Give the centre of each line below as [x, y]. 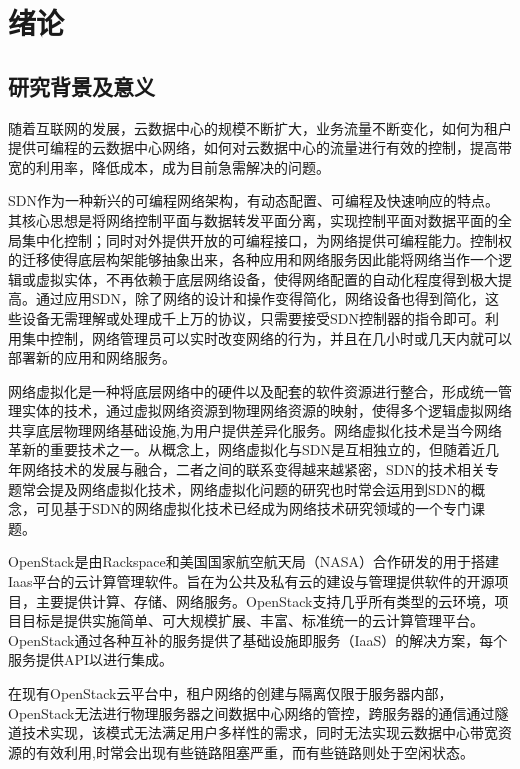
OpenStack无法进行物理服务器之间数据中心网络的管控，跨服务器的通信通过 [251, 712]
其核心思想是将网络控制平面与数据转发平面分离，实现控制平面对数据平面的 [253, 219]
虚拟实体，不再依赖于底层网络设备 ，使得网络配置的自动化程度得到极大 [266, 278]
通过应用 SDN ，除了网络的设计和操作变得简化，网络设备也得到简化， [260, 298]
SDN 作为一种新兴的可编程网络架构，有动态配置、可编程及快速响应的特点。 [253, 200]
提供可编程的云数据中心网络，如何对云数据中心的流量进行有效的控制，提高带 [260, 147]
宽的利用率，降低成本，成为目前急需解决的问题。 [169, 166]
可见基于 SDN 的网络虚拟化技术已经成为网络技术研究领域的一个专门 [253, 508]
